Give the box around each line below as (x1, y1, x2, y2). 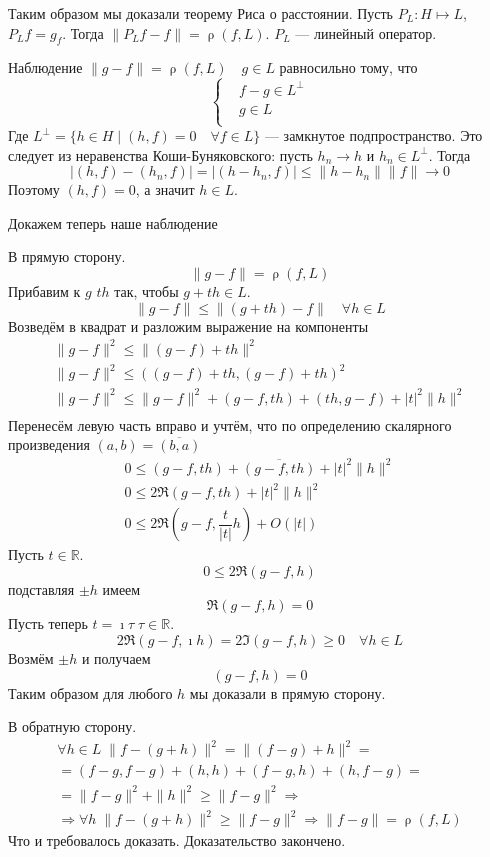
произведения (8, 434, 90, 455)
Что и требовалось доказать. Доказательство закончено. (8, 830, 346, 851)
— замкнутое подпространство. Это (264, 125, 483, 146)
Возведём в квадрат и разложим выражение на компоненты (8, 315, 369, 336)
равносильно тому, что (279, 57, 418, 78)
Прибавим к (8, 281, 81, 302)
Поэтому (8, 179, 60, 200)
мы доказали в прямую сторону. (189, 682, 386, 703)
